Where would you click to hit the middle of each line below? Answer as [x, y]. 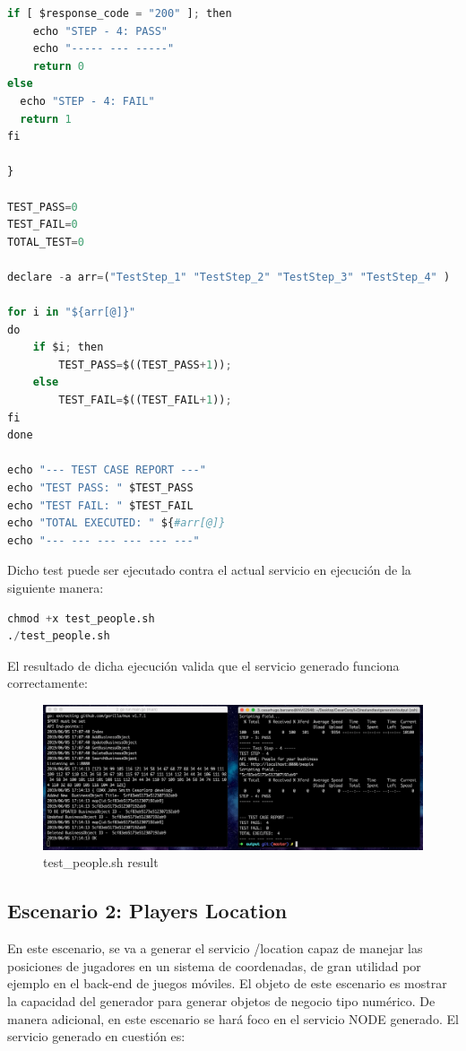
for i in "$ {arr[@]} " [72, 313]
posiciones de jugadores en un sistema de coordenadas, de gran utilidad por [214, 965]
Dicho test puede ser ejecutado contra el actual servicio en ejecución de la [209, 570]
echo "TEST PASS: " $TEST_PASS [100, 488]
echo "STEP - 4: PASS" [100, 31]
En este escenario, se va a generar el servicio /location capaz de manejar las [215, 948]
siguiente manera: [56, 587]
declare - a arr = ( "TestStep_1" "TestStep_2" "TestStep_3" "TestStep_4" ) [229, 277]
